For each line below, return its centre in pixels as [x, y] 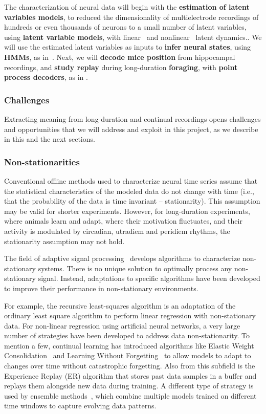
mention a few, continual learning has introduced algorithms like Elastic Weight [129, 345]
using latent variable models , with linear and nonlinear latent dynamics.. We [133, 37]
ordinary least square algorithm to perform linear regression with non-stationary [130, 315]
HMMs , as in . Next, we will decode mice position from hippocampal [120, 57]
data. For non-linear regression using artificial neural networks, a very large [122, 325]
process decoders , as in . [46, 77]
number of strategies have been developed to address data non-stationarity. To [127, 335]
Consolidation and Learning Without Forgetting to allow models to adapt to [128, 355]
